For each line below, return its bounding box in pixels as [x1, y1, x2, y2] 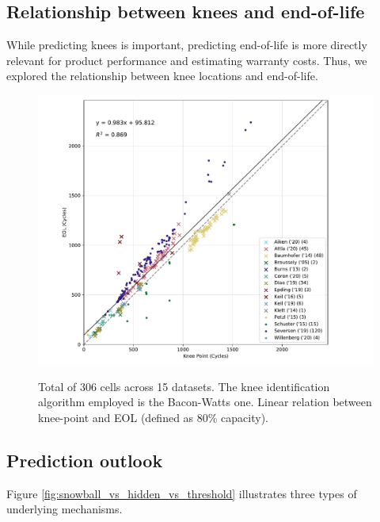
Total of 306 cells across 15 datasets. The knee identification [38, 378, 330, 394]
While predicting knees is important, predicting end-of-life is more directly [6, 36, 367, 53]
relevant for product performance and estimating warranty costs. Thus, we [6, 52, 367, 68]
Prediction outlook [6, 447, 163, 472]
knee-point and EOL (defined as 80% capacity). [38, 409, 268, 425]
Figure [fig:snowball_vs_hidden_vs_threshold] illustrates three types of [6, 485, 357, 501]
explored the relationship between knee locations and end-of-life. [6, 67, 318, 84]
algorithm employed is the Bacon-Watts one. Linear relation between [38, 393, 372, 410]
